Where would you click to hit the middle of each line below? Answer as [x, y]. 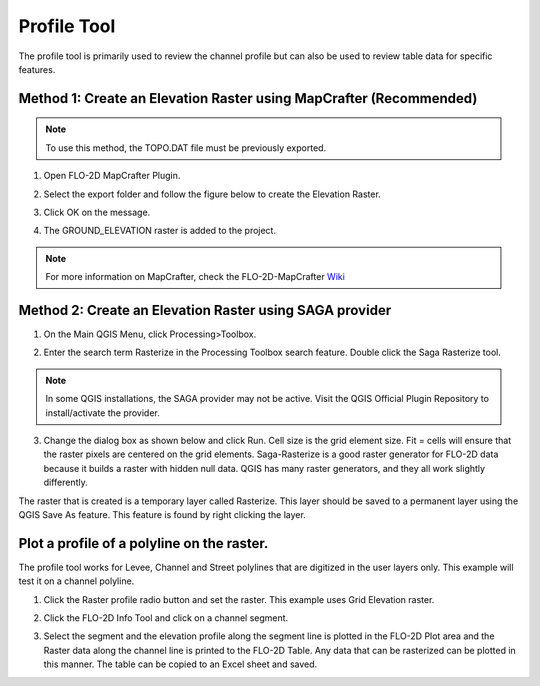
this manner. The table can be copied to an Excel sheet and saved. [180, 664]
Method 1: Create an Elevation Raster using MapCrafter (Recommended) [248, 98]
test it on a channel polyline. [76, 581]
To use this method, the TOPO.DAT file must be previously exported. [186, 147]
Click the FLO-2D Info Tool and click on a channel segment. [166, 617]
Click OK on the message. [97, 212]
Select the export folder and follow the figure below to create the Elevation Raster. [212, 194]
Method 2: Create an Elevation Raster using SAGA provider [205, 310]
